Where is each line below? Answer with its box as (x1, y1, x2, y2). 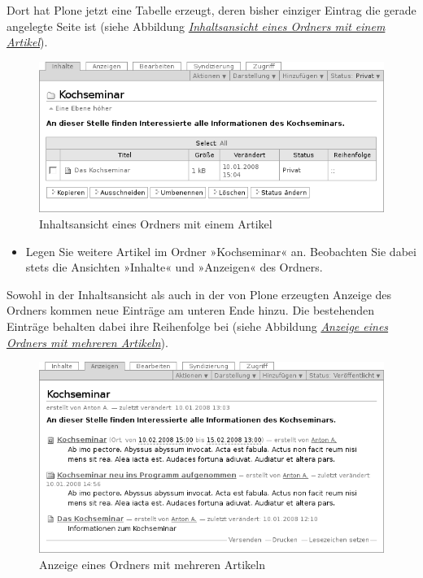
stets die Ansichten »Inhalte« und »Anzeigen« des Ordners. (25, 259, 323, 276)
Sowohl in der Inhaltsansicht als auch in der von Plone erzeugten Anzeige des (7, 285, 392, 302)
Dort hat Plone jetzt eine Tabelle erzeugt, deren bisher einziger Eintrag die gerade (7, 2, 416, 18)
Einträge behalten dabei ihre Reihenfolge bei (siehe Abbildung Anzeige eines (7, 318, 389, 335)
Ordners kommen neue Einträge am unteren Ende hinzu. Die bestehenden (7, 302, 375, 319)
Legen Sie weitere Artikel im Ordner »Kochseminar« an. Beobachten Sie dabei (25, 242, 416, 259)
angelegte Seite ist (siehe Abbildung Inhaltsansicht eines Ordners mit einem (7, 17, 386, 34)
